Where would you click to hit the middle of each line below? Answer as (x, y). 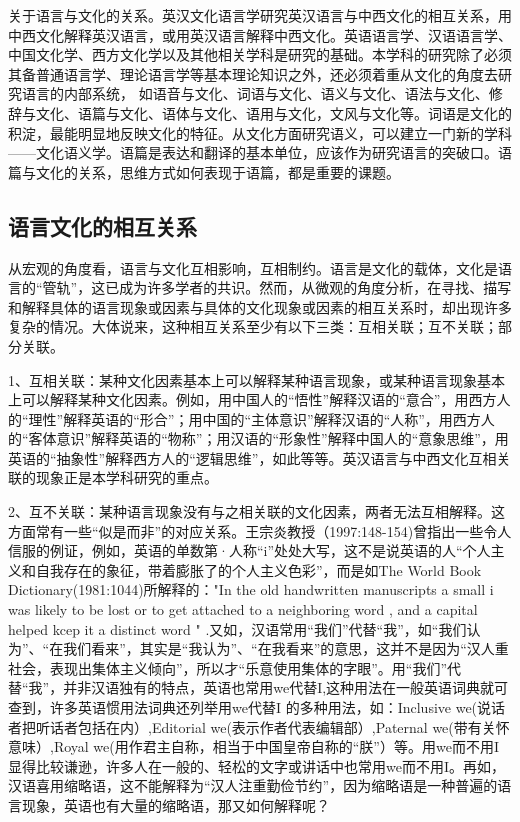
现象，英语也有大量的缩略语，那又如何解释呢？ (175, 804)
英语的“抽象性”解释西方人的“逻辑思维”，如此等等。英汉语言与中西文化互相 (252, 457)
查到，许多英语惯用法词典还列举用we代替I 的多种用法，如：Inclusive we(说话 (257, 707)
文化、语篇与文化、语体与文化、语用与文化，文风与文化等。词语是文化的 (273, 112)
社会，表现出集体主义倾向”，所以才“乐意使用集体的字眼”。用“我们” (228, 667)
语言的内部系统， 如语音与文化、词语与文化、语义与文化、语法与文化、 (255, 93)
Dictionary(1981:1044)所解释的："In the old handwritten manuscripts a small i (251, 589)
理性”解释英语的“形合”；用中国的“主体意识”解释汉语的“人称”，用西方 (254, 418)
